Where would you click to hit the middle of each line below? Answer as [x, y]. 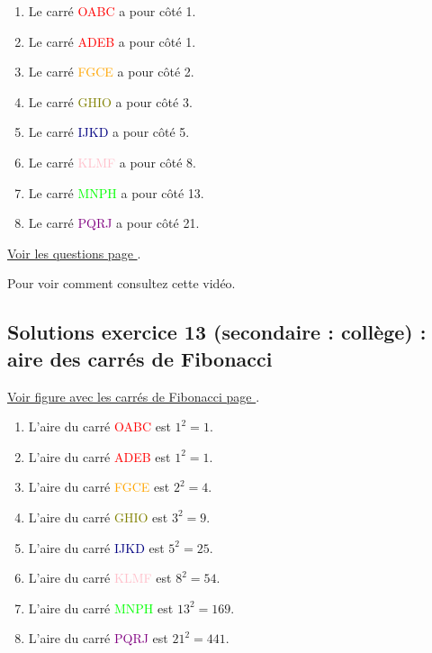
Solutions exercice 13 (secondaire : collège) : [217, 332]
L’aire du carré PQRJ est [98, 638]
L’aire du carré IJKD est [96, 547]
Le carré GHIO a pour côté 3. [110, 101]
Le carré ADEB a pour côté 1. [112, 41]
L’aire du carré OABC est [99, 426]
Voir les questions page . [74, 253]
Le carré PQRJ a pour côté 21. [114, 223]
